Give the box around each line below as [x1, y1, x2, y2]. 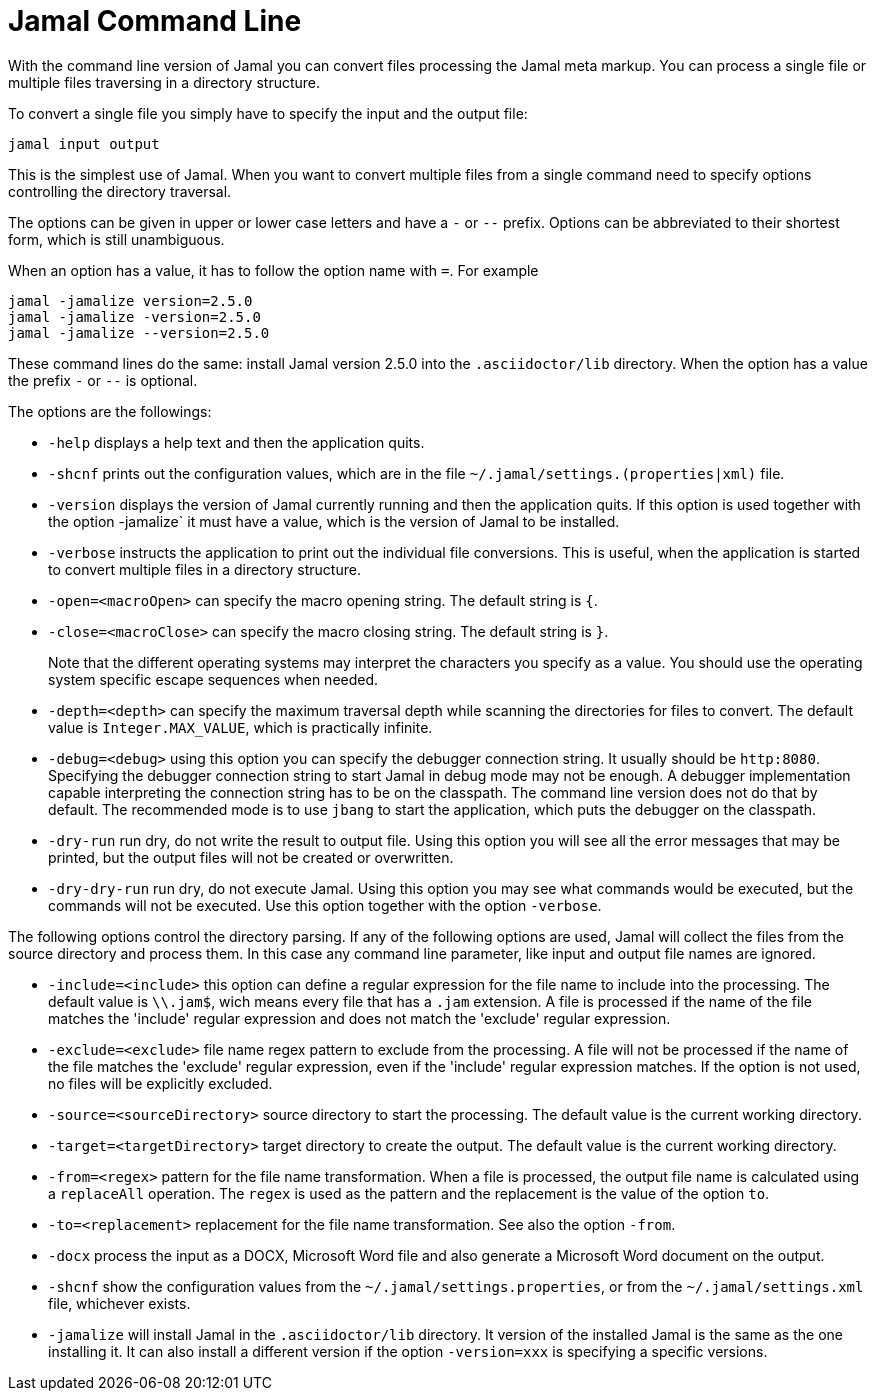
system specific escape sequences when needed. [48, 670, 379, 688]
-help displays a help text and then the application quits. [48, 433, 425, 451]
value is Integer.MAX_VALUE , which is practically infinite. [48, 718, 433, 736]
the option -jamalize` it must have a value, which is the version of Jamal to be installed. [48, 512, 620, 530]
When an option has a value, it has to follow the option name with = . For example [8, 261, 539, 279]
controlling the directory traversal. [8, 182, 232, 200]
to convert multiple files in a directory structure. [48, 560, 361, 578]
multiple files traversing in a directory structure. [8, 73, 321, 91]
